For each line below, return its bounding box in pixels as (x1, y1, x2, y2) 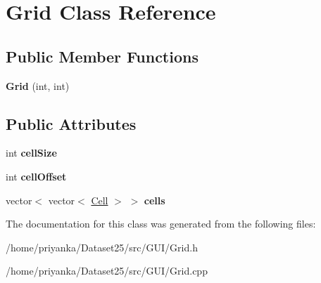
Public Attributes (6, 112, 137, 134)
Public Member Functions (6, 45, 199, 67)
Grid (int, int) (6, 78, 70, 93)
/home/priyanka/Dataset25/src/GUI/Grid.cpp (6, 263, 208, 278)
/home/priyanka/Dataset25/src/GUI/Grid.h (6, 239, 198, 254)
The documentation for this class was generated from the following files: (6, 216, 316, 231)
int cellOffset (6, 169, 67, 183)
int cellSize (6, 145, 57, 160)
